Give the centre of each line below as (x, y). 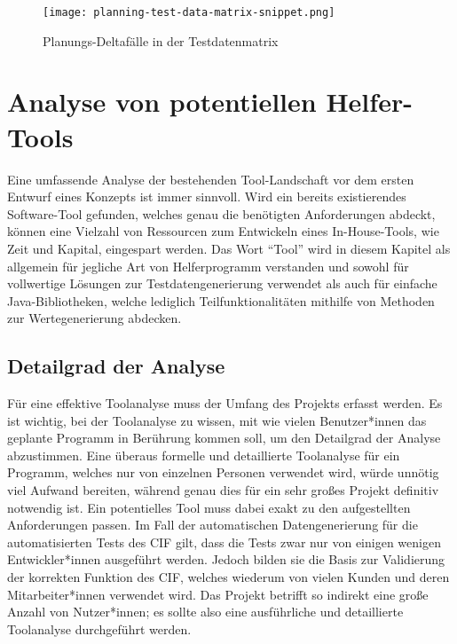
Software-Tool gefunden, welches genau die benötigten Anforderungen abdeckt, (221, 213)
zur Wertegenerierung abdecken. (95, 318)
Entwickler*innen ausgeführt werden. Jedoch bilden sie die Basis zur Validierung (226, 559)
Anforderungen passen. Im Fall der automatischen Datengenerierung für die (213, 525)
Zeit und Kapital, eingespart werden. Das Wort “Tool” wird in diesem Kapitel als (229, 248)
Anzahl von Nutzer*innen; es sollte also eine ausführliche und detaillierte (205, 612)
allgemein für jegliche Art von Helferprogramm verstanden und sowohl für (208, 266)
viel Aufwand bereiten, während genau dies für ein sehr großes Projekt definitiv (223, 490)
